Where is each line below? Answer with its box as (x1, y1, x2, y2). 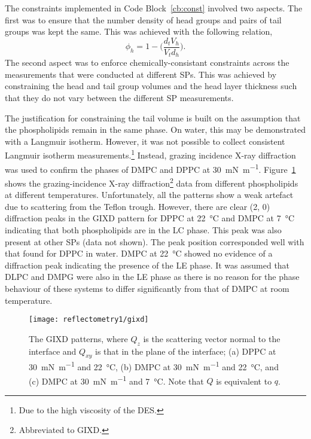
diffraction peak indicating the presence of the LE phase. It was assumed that (5, 258, 290, 271)
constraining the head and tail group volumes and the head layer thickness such (5, 80, 297, 92)
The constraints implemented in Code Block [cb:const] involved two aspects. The (5, 2, 303, 14)
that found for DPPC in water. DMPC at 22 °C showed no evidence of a (5, 247, 273, 260)
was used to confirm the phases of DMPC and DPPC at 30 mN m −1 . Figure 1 (5, 161, 296, 175)
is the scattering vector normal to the (143, 332, 280, 345)
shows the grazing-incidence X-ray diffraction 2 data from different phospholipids (5, 175, 298, 189)
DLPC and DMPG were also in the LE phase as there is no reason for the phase (5, 270, 300, 283)
